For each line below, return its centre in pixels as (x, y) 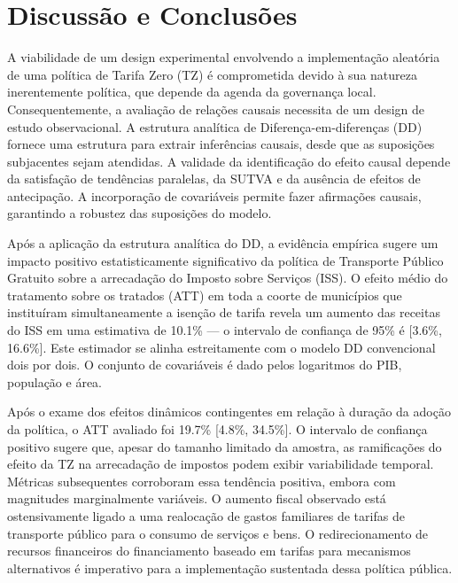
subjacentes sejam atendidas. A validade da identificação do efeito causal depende (229, 161)
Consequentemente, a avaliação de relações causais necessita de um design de (216, 109)
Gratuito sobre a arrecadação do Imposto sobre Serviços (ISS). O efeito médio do (228, 278)
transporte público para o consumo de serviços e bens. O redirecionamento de (218, 533)
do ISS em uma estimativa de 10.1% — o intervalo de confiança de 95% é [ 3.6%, (225, 330)
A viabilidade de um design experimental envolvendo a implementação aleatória (224, 57)
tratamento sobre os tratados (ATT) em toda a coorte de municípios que (205, 295)
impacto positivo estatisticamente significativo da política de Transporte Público (225, 260)
